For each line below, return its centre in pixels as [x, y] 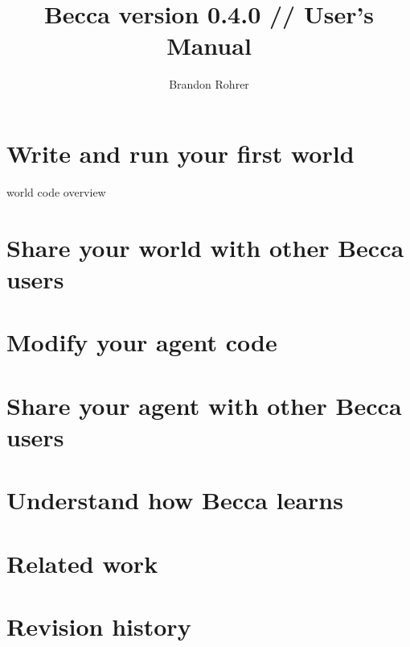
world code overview [56, 191]
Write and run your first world [180, 153]
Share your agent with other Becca [204, 405]
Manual [209, 46]
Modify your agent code [142, 342]
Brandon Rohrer [209, 84]
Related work [82, 563]
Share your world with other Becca [205, 247]
